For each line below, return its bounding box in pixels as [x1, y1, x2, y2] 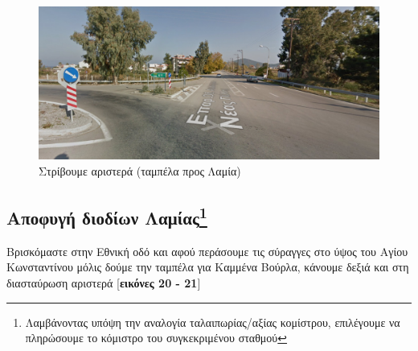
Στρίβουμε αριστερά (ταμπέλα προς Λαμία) [39, 163, 241, 180]
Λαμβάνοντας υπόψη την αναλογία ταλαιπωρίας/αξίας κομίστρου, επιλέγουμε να [25, 313, 400, 330]
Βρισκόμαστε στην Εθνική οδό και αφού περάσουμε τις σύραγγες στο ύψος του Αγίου [6, 242, 408, 259]
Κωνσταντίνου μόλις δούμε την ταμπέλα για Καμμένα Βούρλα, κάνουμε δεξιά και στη [6, 258, 409, 275]
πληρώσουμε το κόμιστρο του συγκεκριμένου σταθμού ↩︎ [25, 329, 288, 346]
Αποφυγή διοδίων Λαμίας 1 [6, 202, 207, 230]
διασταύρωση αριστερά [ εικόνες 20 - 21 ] [6, 275, 201, 291]
